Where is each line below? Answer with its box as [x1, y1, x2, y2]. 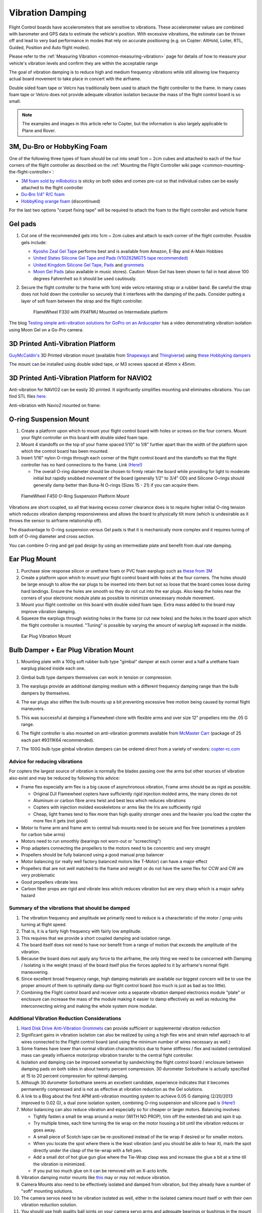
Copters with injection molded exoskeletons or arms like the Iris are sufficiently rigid [33, 804, 201, 810]
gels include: [21, 239, 47, 245]
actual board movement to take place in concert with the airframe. [9, 76, 141, 82]
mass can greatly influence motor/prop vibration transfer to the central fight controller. [21, 1052, 194, 1058]
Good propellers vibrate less [21, 879, 78, 885]
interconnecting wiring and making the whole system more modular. [21, 1003, 157, 1009]
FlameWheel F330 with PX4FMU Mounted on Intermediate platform [33, 309, 168, 315]
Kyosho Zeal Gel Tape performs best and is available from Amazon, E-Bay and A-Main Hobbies [33, 248, 223, 254]
